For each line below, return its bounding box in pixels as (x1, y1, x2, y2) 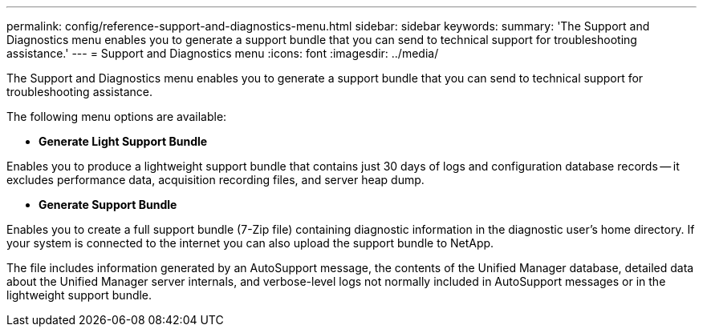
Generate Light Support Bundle (39, 134, 208, 148)
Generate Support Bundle (39, 198, 177, 211)
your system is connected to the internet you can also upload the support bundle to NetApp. (6, 236, 494, 250)
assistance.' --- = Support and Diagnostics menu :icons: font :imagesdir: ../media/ (6, 46, 439, 60)
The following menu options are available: (6, 110, 227, 123)
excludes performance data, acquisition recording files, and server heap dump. (6, 173, 425, 187)
